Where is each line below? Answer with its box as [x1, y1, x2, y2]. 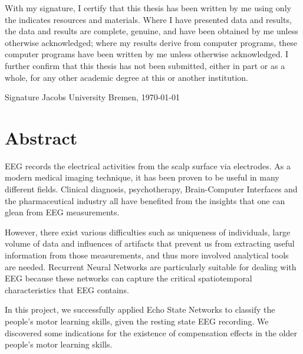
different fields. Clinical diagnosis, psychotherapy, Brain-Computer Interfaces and [5, 183, 298, 195]
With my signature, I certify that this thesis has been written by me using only [5, 2, 291, 14]
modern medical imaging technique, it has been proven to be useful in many [5, 171, 279, 183]
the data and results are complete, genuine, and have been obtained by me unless [5, 25, 298, 37]
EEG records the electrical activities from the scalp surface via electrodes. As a [5, 159, 291, 172]
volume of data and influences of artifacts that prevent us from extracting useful [5, 237, 295, 250]
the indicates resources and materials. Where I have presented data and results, [5, 13, 292, 25]
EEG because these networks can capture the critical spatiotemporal [5, 272, 252, 284]
